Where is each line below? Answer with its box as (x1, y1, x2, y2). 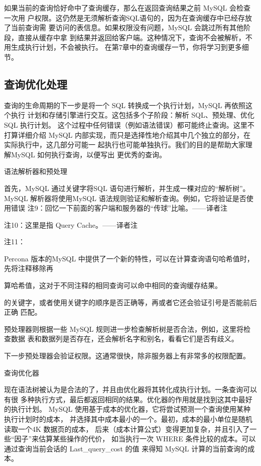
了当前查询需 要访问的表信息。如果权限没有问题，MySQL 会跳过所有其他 (4, 22, 243, 33)
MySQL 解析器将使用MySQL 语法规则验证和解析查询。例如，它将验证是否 (4, 193, 246, 203)
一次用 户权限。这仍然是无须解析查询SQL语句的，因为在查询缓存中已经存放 (4, 12, 252, 23)
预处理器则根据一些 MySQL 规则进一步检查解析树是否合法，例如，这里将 (4, 323, 243, 334)
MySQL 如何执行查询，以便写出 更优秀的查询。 (11, 149, 166, 159)
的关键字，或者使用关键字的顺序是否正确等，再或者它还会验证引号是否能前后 (4, 297, 257, 307)
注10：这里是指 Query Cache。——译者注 (4, 219, 138, 230)
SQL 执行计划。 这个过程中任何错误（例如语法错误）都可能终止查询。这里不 (4, 119, 254, 130)
